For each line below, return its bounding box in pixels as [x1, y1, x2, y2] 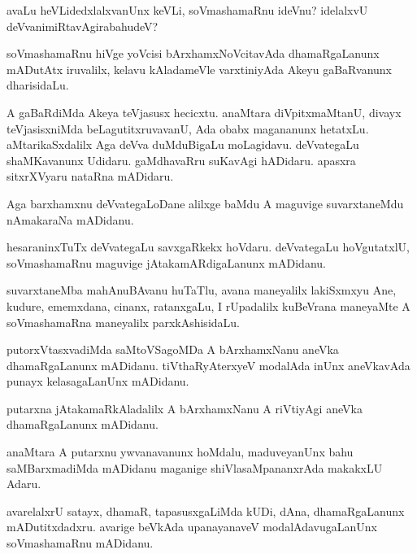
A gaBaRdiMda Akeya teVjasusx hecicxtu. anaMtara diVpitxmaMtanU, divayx [7, 103, 402, 120]
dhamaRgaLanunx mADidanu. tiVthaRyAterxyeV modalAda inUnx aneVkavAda [7, 356, 410, 373]
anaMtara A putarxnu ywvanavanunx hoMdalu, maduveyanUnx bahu [7, 443, 354, 460]
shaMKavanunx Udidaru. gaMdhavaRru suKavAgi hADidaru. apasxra [7, 151, 356, 168]
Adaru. [7, 475, 41, 492]
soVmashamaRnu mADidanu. [7, 534, 154, 552]
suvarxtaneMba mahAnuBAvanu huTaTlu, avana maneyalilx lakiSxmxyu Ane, [7, 281, 397, 299]
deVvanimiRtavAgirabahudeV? [7, 17, 159, 34]
